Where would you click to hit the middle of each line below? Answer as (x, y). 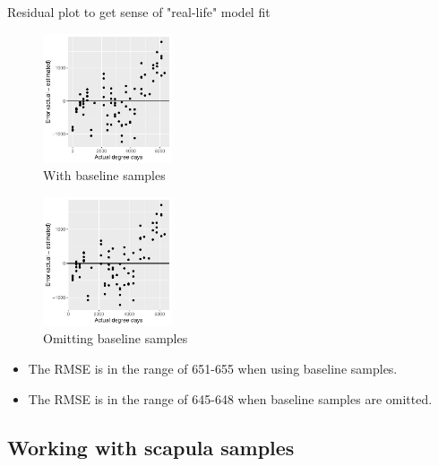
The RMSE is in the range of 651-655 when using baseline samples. (213, 368)
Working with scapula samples (151, 447)
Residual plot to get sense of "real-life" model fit (139, 12)
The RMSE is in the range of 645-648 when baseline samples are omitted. (230, 398)
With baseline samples (104, 175)
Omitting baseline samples (116, 338)
